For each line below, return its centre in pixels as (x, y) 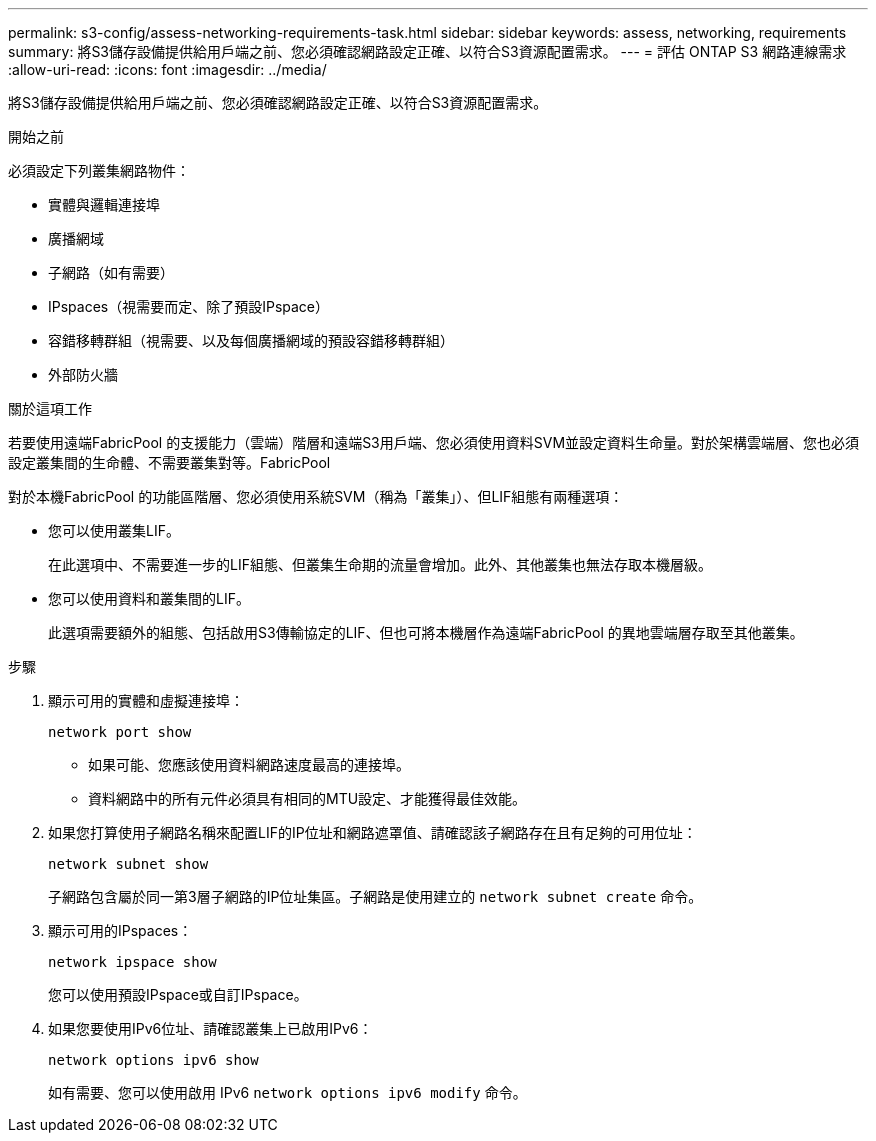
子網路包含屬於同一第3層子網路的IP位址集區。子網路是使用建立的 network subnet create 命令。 (375, 896)
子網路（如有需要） (111, 272)
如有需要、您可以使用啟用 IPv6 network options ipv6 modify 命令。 (287, 1092)
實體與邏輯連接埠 (104, 204)
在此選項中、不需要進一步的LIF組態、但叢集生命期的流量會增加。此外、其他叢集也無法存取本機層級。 (380, 564)
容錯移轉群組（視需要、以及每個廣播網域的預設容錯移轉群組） (251, 340)
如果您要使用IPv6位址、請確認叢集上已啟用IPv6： (210, 1028)
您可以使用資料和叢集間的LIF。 (149, 598)
